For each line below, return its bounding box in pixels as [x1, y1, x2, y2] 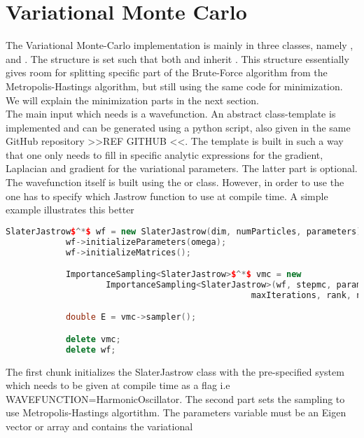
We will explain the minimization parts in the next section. [6, 92, 259, 107]
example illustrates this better [6, 202, 134, 217]
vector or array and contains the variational [6, 419, 193, 434]
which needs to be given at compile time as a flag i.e [6, 378, 230, 393]
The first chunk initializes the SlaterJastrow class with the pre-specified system [6, 364, 344, 379]
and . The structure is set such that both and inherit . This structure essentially [6, 51, 349, 66]
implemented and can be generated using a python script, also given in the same [6, 120, 351, 134]
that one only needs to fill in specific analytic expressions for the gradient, [6, 147, 323, 162]
